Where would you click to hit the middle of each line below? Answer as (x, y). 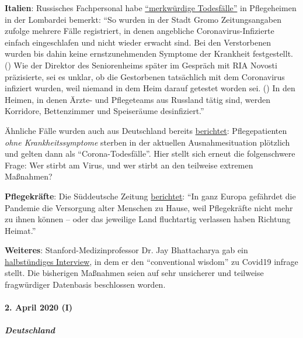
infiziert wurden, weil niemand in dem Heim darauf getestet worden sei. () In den (150, 88)
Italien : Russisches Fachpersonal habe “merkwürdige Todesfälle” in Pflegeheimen (151, 8)
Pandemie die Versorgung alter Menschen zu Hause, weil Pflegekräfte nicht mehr (149, 207)
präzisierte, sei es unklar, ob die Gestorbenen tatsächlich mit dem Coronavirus (145, 76)
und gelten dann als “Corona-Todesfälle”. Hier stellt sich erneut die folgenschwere (150, 154)
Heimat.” (20, 230)
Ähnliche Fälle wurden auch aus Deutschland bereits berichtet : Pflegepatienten (146, 130)
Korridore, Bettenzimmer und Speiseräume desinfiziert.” (105, 111)
